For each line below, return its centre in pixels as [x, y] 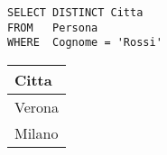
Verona [37, 106]
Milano [37, 132]
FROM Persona [53, 27]
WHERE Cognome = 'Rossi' [85, 43]
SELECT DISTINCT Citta [75, 13]
